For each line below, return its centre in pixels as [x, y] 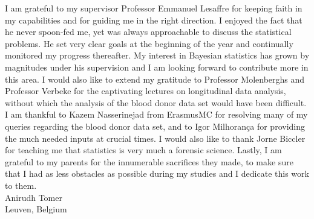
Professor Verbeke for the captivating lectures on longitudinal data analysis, [146, 91]
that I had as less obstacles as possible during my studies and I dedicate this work [157, 173]
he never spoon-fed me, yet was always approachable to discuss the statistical [148, 32]
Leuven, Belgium [36, 209]
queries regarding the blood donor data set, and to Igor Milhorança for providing [155, 126]
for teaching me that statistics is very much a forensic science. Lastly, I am [143, 150]
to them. [21, 185]
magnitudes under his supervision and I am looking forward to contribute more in [157, 67]
